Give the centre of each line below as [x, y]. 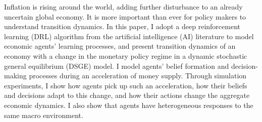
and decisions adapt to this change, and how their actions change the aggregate [127, 95]
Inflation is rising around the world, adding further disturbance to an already [123, 7]
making [15, 76]
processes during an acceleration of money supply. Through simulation [138, 76]
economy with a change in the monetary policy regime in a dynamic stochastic [126, 55]
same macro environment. [44, 115]
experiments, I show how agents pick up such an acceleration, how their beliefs [126, 85]
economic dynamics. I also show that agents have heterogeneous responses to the [129, 105]
